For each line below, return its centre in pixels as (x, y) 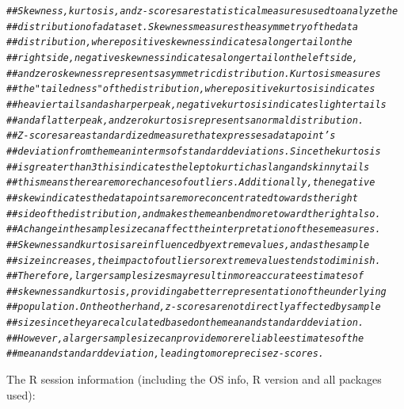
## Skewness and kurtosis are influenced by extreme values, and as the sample (188, 245)
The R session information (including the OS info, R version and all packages (194, 379)
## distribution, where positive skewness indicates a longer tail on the (179, 42)
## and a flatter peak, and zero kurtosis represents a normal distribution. (185, 120)
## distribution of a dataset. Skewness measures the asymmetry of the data (182, 27)
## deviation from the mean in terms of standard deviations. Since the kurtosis (194, 151)
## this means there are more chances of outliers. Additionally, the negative (191, 183)
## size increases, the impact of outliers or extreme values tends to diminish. (194, 260)
